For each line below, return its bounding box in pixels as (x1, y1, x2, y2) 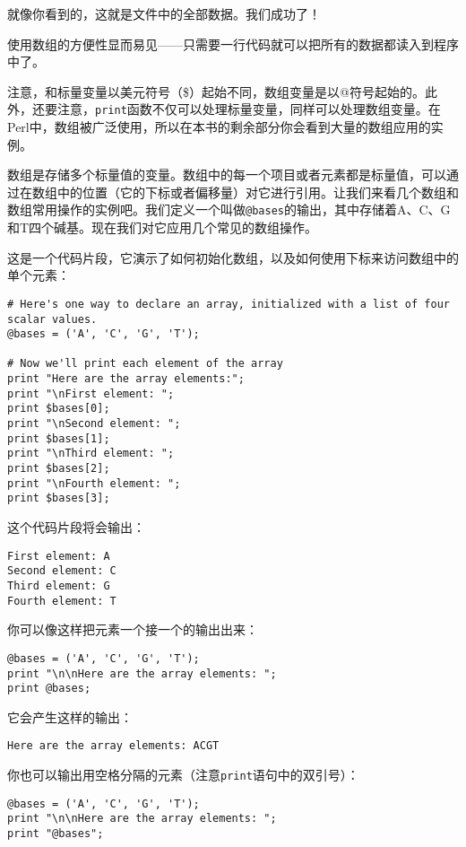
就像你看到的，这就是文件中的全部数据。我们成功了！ (7, 4, 321, 22)
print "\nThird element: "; (7, 447, 175, 460)
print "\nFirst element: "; (7, 387, 175, 400)
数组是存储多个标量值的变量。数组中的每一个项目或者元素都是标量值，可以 (7, 165, 446, 184)
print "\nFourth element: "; (7, 476, 181, 490)
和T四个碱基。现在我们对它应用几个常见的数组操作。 (7, 218, 318, 237)
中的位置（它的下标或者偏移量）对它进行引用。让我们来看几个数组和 (56, 182, 459, 201)
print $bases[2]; (7, 462, 110, 476)
